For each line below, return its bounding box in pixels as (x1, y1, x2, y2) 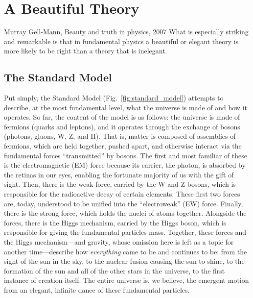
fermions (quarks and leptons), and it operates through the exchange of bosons (4, 121, 240, 131)
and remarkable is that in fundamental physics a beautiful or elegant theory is (4, 36, 239, 46)
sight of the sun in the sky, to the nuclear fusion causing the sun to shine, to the (4, 256, 245, 266)
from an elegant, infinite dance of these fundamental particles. (4, 284, 190, 295)
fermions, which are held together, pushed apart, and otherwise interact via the (4, 141, 242, 151)
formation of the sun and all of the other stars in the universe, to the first (4, 265, 225, 275)
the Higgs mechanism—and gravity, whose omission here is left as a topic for (4, 237, 234, 247)
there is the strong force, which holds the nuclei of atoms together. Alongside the (4, 208, 247, 218)
